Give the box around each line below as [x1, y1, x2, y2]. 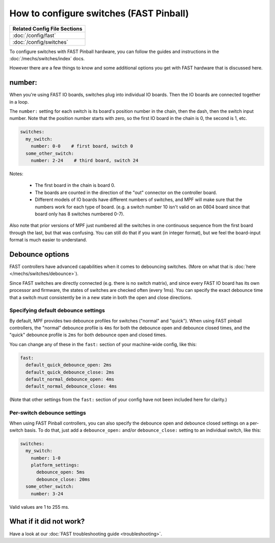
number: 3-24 [31, 490, 64, 497]
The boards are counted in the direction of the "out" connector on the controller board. [35, 189, 217, 195]
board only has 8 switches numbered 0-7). [35, 211, 125, 217]
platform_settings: [31, 462, 80, 468]
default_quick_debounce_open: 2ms [25, 362, 112, 368]
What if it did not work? [9, 517, 85, 526]
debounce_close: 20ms [36, 476, 90, 482]
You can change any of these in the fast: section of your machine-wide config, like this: [9, 341, 197, 347]
